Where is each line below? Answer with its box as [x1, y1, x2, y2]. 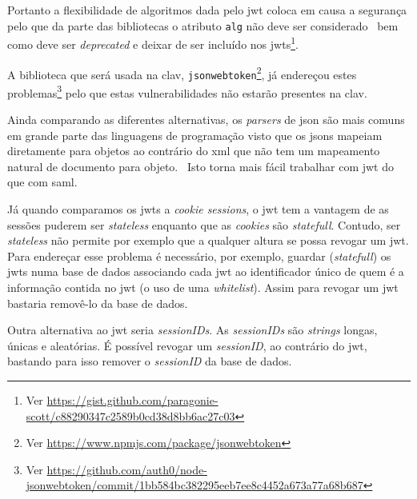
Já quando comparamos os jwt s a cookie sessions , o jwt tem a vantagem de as [7, 201, 389, 218]
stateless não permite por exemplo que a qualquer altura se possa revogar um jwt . [7, 232, 409, 249]
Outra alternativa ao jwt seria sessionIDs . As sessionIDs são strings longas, [7, 321, 378, 338]
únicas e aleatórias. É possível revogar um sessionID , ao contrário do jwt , [7, 337, 367, 353]
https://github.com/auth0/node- [46, 461, 207, 477]
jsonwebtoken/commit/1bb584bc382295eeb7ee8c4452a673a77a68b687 [26, 477, 363, 493]
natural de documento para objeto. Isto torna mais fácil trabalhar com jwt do [7, 158, 395, 174]
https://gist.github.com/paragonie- [46, 391, 219, 408]
